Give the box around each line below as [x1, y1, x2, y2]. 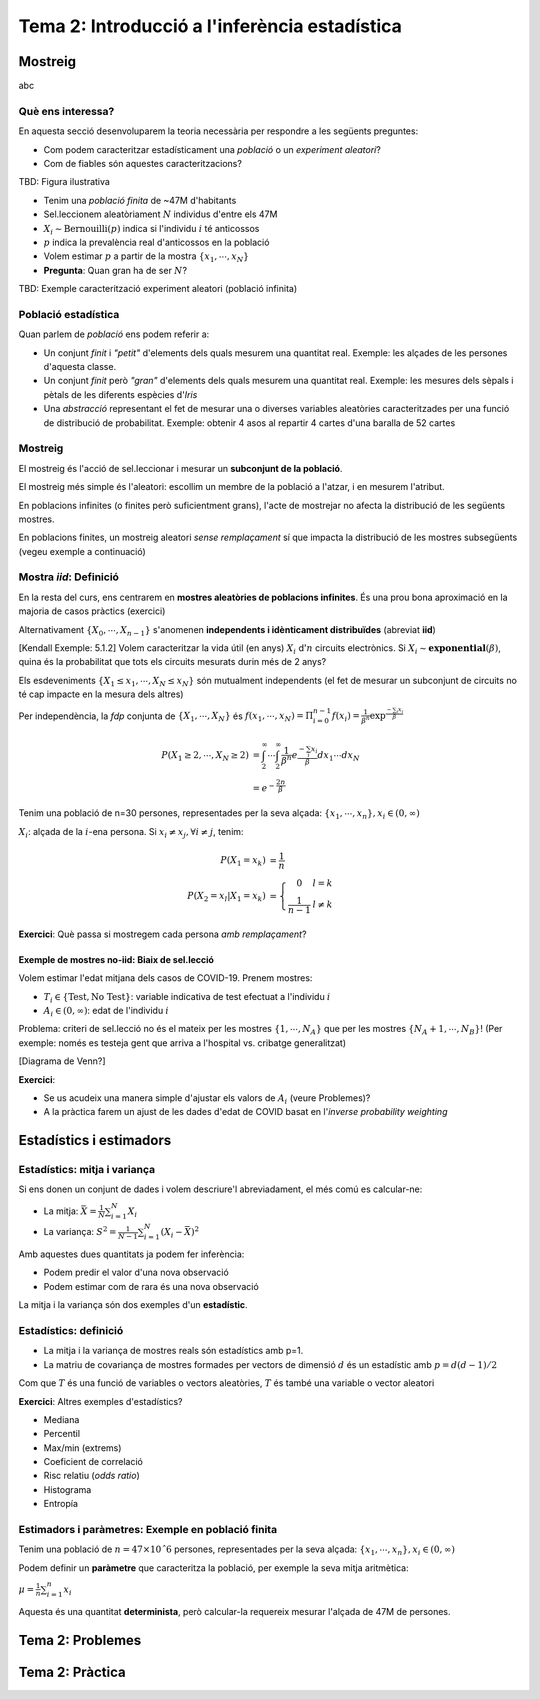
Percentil [43, 1428, 80, 1440]
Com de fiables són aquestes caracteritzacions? [43, 157, 242, 169]
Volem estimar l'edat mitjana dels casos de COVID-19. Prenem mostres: [18, 972, 313, 984]
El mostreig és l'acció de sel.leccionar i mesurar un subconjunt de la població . [18, 462, 343, 474]
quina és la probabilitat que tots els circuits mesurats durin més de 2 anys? [18, 656, 327, 668]
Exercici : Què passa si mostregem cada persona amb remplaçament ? [18, 928, 307, 940]
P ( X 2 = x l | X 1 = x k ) [186, 890, 267, 904]
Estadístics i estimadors [18, 1132, 172, 1149]
